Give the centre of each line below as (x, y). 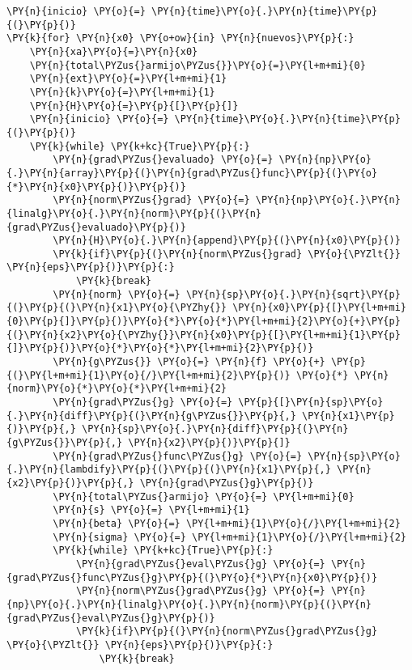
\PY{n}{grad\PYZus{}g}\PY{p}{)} (227, 483)
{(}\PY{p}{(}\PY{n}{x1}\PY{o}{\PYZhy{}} (117, 308)
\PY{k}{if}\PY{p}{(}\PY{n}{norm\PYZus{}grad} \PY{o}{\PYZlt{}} (227, 254)
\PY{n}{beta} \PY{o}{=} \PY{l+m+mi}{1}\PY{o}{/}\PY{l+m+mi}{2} (227, 523)
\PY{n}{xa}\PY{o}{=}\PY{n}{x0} (114, 51)
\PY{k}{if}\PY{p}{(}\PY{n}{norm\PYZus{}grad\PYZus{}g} (227, 632)
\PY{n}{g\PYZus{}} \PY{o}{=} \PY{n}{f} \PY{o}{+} (189, 362)
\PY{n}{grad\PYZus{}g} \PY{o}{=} (143, 403)
